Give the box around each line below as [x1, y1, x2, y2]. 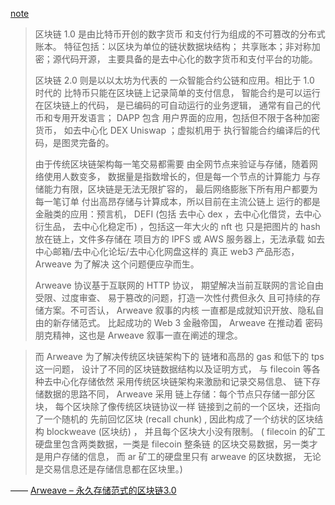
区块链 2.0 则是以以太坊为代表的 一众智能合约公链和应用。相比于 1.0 [34, 74, 315, 86]
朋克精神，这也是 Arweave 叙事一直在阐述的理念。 [34, 329, 243, 341]
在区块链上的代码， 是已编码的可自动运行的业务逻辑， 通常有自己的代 [34, 99, 321, 111]
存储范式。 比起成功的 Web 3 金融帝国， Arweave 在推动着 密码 [61, 317, 323, 328]
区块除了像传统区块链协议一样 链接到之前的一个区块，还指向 [72, 401, 321, 412]
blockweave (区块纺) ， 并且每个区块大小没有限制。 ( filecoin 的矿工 [46, 426, 326, 437]
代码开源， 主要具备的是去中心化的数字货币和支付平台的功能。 [61, 53, 318, 65]
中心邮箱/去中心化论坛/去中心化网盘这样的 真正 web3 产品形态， [34, 246, 300, 257]
